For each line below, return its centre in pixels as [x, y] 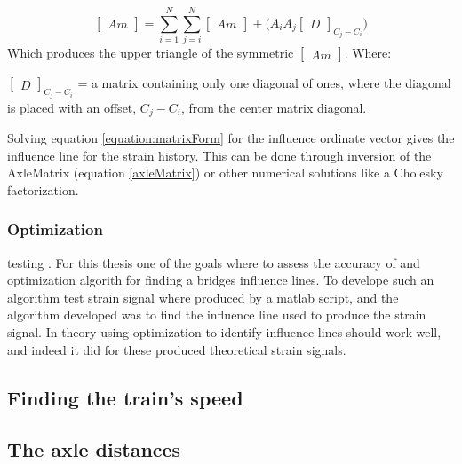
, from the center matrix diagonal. [274, 107]
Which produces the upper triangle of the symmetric [151, 53]
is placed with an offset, [72, 107]
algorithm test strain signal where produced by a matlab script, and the [203, 297]
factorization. [43, 189]
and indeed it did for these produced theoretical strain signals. [177, 349]
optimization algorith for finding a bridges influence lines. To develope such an [221, 280]
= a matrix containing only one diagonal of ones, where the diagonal [264, 83]
